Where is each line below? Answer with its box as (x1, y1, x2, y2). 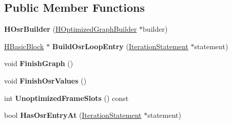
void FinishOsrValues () (4, 75, 87, 86)
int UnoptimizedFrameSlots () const (4, 92, 129, 103)
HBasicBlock (4, 40, 44, 51)
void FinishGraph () (4, 58, 73, 69)
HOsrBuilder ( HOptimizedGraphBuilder (4, 24, 137, 34)
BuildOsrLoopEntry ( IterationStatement (52, 40, 188, 51)
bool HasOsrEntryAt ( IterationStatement (4, 110, 142, 120)
